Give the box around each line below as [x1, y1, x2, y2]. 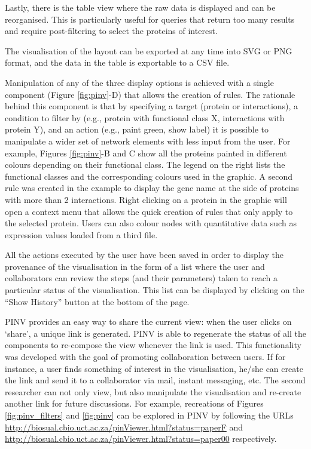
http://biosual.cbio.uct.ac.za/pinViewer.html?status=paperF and [5, 420, 243, 433]
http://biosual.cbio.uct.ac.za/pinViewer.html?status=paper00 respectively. [5, 432, 277, 445]
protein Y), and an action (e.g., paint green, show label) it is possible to [5, 123, 269, 136]
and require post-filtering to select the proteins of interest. [5, 24, 218, 37]
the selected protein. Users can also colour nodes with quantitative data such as [5, 217, 297, 229]
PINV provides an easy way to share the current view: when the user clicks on [5, 315, 292, 328]
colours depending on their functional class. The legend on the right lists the [5, 158, 285, 171]
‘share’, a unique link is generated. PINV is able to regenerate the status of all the [5, 327, 306, 339]
